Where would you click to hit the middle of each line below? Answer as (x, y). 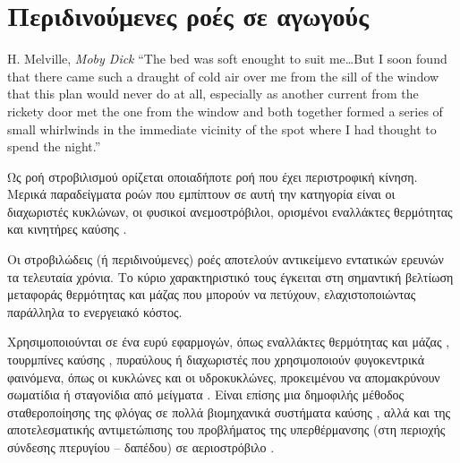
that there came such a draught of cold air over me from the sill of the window (223, 76)
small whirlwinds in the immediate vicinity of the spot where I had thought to (222, 129)
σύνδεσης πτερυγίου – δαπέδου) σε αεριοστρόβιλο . (141, 447)
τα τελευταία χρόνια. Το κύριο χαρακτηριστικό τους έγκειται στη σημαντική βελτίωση (230, 276)
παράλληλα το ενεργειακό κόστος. (95, 311)
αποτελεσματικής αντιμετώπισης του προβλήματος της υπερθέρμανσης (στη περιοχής (226, 429)
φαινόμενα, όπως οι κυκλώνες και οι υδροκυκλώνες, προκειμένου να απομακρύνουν (224, 377)
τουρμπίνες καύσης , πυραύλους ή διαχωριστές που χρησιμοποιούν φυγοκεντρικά (216, 360)
